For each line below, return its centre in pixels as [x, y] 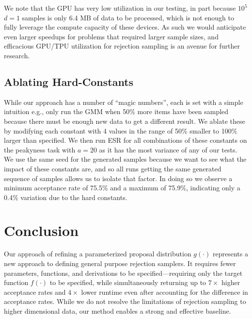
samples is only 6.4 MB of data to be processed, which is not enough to [128, 17]
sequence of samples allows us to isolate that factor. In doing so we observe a [118, 178]
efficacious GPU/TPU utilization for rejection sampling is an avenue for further [122, 46]
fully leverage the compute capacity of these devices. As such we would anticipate [125, 27]
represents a [230, 254]
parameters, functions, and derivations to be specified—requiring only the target [123, 273]
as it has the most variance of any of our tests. [168, 149]
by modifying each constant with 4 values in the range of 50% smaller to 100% [121, 130]
